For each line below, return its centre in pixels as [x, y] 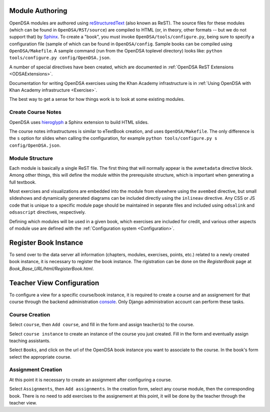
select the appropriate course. [40, 357]
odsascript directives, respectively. [47, 212]
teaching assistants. [30, 341]
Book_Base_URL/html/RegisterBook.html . [51, 268]
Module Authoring [38, 11]
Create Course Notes [35, 112]
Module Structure [31, 158]
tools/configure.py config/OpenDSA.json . [60, 58]
